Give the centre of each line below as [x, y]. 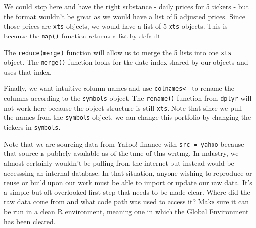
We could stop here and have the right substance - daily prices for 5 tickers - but [126, 6]
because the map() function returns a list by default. [83, 35]
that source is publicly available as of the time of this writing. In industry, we [121, 153]
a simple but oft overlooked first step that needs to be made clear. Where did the [127, 192]
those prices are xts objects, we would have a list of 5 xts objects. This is [116, 26]
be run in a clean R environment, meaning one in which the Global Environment [126, 211]
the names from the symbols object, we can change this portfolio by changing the [128, 117]
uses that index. [28, 71]
